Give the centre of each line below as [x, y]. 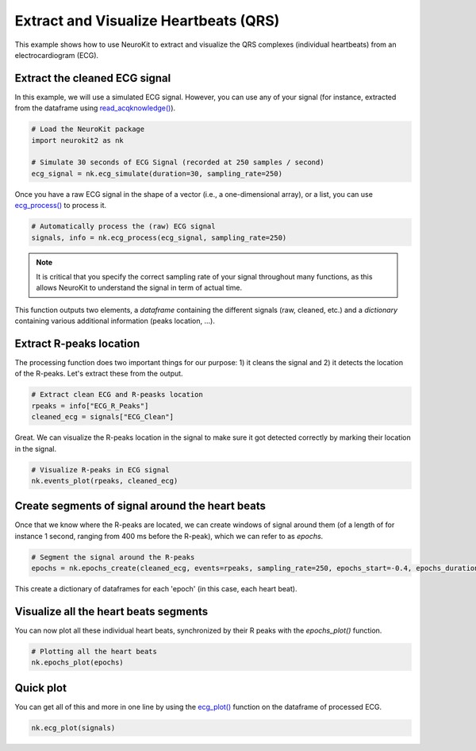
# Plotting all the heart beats [94, 652]
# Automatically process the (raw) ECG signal [123, 227]
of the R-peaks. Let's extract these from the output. [99, 374]
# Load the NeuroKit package [88, 129]
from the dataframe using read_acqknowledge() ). [95, 108]
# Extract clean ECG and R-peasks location [117, 395]
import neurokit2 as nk [78, 140]
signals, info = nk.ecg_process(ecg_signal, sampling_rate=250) [159, 237]
